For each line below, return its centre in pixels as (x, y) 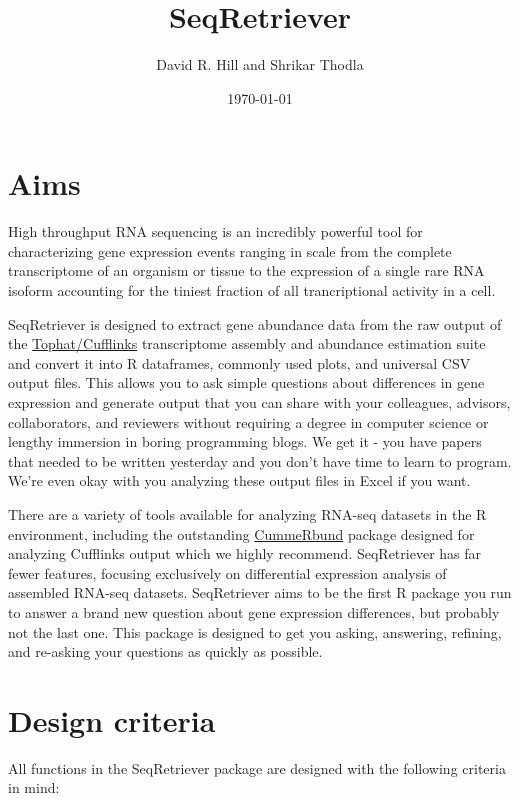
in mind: (34, 787)
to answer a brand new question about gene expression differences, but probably (254, 611)
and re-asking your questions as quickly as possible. (165, 651)
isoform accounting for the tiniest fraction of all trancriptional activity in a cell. (252, 290)
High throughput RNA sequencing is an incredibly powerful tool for (215, 231)
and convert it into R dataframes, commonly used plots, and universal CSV (239, 362)
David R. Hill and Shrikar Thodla (260, 64)
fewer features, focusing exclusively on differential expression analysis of (227, 572)
